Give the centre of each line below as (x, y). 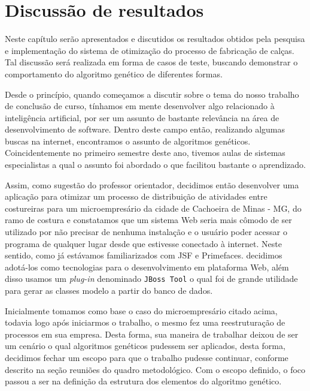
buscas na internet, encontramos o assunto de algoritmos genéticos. (128, 141)
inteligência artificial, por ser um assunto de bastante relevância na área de (142, 117)
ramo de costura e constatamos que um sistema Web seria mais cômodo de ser (148, 220)
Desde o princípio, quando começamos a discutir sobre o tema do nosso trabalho (152, 94)
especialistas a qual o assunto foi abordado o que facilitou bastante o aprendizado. (156, 165)
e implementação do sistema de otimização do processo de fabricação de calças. (150, 50)
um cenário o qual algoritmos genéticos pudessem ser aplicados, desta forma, (145, 346)
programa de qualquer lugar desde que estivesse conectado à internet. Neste (143, 243)
